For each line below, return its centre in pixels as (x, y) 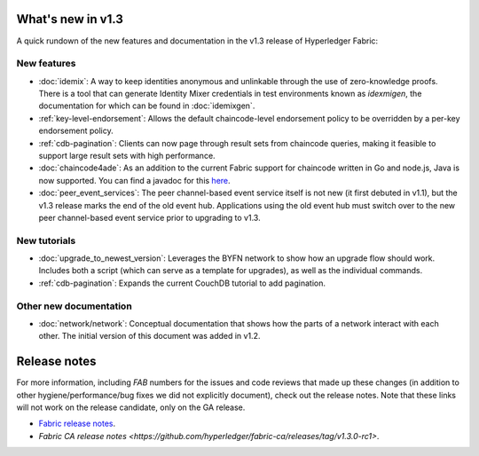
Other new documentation (74, 306)
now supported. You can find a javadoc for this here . (134, 180)
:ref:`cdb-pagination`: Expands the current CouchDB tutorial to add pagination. (182, 283)
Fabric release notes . (77, 424)
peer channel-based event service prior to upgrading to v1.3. (149, 217)
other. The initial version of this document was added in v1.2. (149, 336)
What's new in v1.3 (70, 19)
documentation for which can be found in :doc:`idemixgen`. (147, 106)
